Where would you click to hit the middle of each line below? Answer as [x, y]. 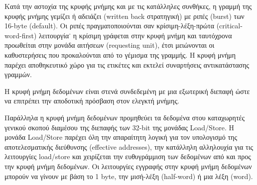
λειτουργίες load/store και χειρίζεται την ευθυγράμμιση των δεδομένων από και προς [128, 156]
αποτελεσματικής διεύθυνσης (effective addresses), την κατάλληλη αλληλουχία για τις [129, 146]
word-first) [21, 35]
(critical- [229, 26]
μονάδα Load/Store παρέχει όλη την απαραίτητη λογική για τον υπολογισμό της [121, 137]
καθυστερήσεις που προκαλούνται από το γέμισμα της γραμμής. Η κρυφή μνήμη [120, 54]
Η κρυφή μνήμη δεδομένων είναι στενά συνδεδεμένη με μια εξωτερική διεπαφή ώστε [127, 91]
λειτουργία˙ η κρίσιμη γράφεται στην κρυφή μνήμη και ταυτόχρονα [135, 35]
